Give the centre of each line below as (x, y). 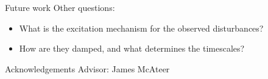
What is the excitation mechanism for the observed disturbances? (141, 28)
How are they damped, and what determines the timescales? (132, 48)
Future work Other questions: (60, 7)
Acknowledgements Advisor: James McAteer (87, 68)
